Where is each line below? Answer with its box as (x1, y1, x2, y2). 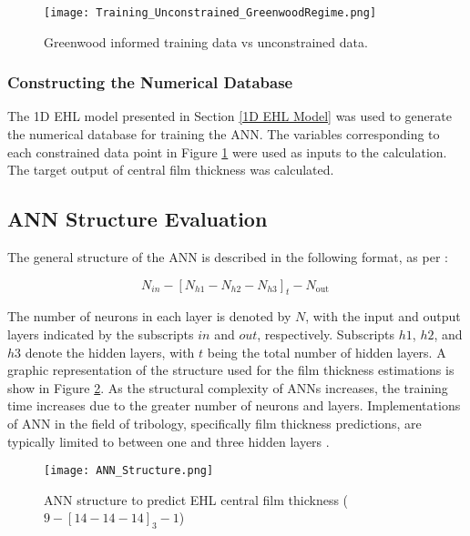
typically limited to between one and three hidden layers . (7, 431, 330, 450)
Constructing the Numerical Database (7, 71, 293, 94)
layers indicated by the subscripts (7, 325, 194, 344)
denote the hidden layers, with (25, 342, 195, 361)
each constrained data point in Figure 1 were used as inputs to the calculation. (7, 142, 447, 161)
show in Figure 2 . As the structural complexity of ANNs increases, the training (7, 378, 448, 397)
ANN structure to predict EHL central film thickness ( (44, 490, 349, 509)
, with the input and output (305, 307, 461, 326)
